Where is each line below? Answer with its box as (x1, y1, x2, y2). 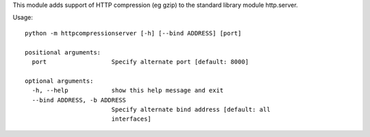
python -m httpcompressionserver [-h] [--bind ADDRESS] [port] (25, 29, 242, 37)
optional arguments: (25, 77, 94, 85)
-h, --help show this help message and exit (32, 87, 224, 95)
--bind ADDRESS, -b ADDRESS (32, 96, 127, 104)
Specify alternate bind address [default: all (111, 106, 271, 113)
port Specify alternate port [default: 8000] (32, 58, 249, 65)
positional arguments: (25, 48, 101, 56)
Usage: (12, 14, 34, 22)
